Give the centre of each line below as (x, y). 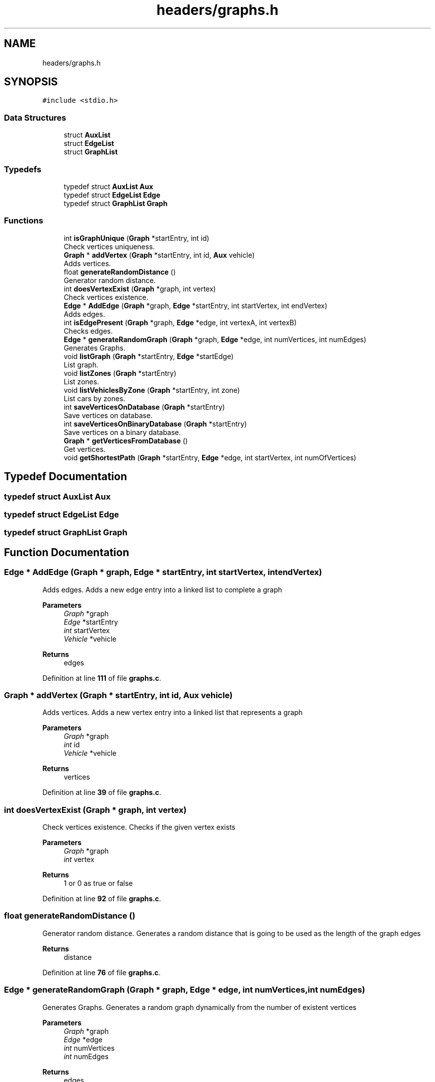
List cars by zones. (95, 398)
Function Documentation (67, 552)
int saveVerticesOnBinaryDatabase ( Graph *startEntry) (155, 424)
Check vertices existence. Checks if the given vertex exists (139, 827)
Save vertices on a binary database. (122, 432)
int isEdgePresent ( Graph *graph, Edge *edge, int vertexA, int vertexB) (180, 322)
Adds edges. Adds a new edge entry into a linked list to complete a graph (162, 589)
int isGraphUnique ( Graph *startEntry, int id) (137, 238)
